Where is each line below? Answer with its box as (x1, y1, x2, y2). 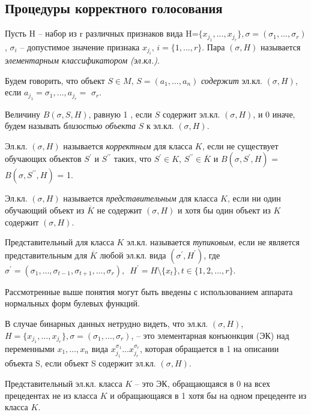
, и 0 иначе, (253, 107, 295, 120)
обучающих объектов (5, 152, 82, 165)
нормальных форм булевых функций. (5, 297, 140, 309)
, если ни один (227, 192, 281, 205)
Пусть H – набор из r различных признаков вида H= (5, 27, 199, 40)
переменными (5, 342, 55, 354)
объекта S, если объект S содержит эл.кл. (5, 357, 156, 369)
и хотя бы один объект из (178, 203, 271, 216)
